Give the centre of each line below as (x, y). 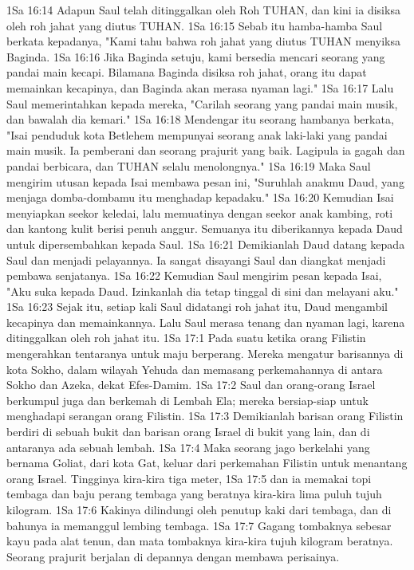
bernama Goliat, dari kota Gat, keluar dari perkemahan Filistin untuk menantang (207, 463)
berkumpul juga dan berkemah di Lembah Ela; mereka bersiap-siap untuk (187, 400)
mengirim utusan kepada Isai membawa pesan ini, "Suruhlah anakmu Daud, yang (205, 181)
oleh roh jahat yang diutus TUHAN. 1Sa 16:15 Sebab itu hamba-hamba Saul (195, 25)
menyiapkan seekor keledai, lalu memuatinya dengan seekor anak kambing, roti (200, 212)
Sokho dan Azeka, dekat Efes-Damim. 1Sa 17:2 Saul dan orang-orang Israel (191, 385)
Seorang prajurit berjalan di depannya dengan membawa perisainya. (173, 556)
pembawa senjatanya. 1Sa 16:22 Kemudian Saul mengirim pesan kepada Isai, (194, 275)
